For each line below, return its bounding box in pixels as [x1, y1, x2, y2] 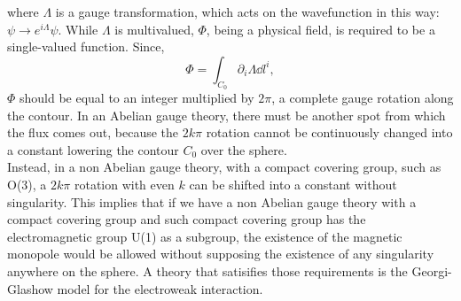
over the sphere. [200, 140, 287, 158]
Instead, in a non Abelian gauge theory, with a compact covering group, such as [7, 158, 441, 176]
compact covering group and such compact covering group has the [7, 210, 366, 228]
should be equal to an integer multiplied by [20, 88, 254, 106]
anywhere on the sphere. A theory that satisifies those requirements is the [7, 261, 408, 280]
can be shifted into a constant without [189, 174, 397, 193]
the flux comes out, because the [7, 123, 179, 142]
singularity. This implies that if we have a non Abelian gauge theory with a [7, 192, 417, 211]
